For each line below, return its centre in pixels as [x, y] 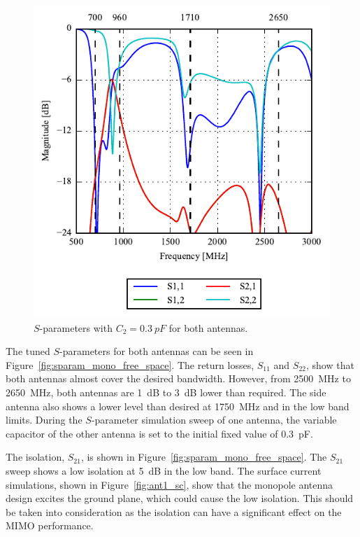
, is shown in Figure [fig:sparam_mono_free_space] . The [204, 457]
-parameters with [76, 327]
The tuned [28, 351]
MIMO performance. [50, 525]
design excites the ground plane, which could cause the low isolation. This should [180, 498]
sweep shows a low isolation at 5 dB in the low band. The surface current [164, 470]
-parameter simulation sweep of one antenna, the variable [214, 420]
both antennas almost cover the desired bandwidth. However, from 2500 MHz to [178, 378]
